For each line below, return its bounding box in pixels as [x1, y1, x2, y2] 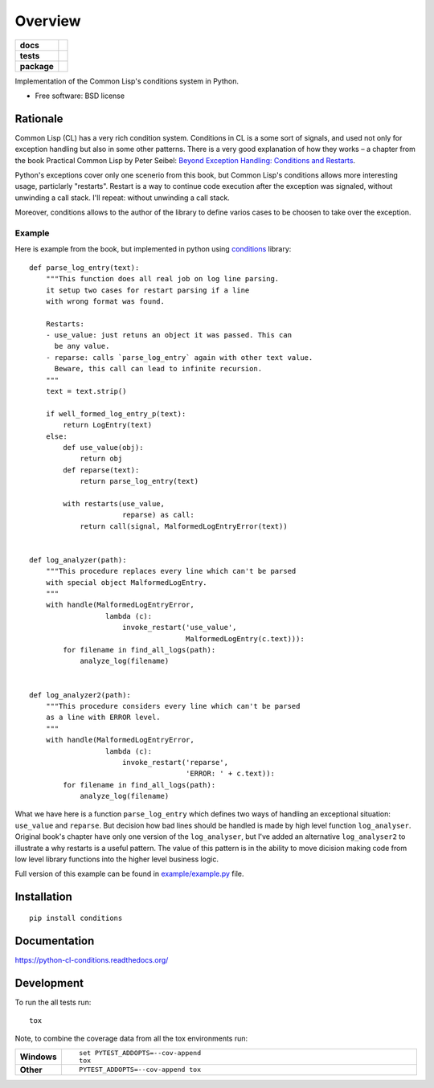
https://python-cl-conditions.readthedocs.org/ [14, 955, 169, 964]
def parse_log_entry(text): [29, 263, 140, 272]
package [19, 60, 54, 72]
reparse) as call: [121, 510, 194, 520]
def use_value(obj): [63, 443, 144, 452]
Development [14, 976, 84, 990]
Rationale [14, 112, 63, 125]
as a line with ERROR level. [45, 713, 161, 722]
